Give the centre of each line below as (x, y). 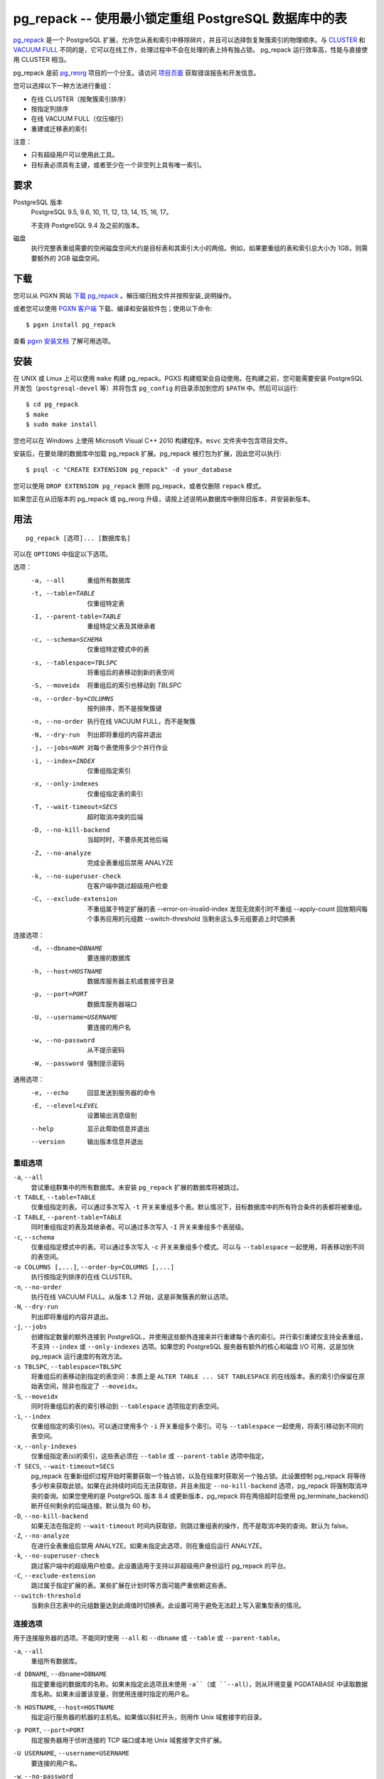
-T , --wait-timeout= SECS (74, 807)
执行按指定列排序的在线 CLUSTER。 (84, 1277)
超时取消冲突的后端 (115, 817)
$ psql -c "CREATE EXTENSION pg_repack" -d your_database (129, 470)
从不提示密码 (106, 1050)
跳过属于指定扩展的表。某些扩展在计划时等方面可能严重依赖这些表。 (130, 1585)
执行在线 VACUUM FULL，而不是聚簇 (141, 722)
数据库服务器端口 (112, 1004)
